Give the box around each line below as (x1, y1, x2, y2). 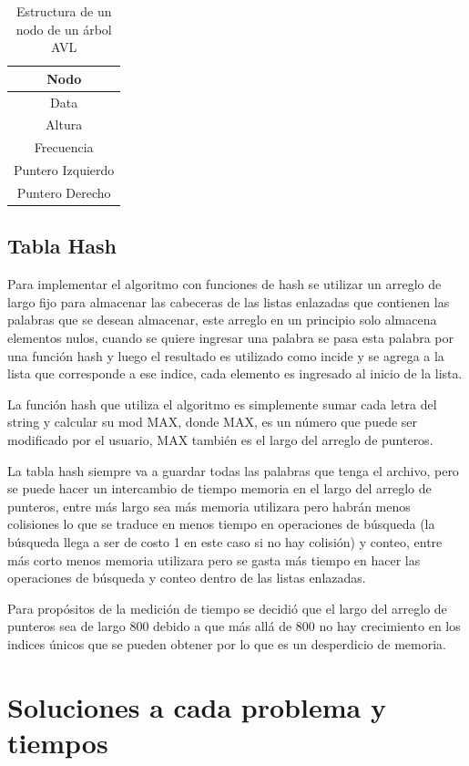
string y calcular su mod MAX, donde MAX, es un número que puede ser (7, 412, 418, 431)
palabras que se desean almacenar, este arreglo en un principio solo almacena (7, 310, 437, 329)
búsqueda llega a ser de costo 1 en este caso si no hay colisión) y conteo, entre (7, 533, 443, 552)
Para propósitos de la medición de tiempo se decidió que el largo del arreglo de (7, 598, 447, 617)
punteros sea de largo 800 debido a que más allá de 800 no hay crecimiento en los (7, 616, 461, 636)
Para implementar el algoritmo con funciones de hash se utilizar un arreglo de (7, 274, 442, 294)
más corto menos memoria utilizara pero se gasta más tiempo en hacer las (7, 550, 421, 569)
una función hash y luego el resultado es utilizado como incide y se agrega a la (7, 346, 444, 365)
